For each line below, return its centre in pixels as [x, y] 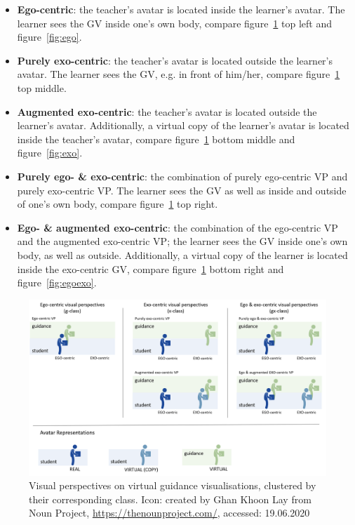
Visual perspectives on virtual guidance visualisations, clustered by [173, 485]
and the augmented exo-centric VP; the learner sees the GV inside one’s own [182, 241]
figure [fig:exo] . [50, 153]
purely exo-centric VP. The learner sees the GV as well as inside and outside [182, 190]
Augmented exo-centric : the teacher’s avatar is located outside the [167, 111]
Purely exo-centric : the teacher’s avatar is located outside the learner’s [175, 60]
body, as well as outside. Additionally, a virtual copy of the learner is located [182, 254]
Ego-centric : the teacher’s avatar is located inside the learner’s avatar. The [181, 9]
